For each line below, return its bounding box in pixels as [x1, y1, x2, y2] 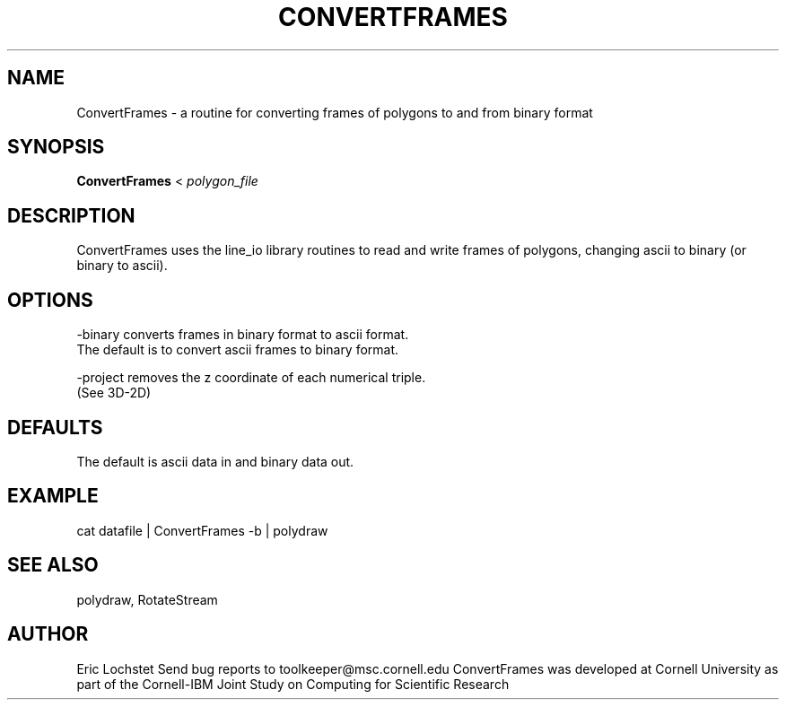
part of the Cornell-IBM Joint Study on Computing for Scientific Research [76, 676, 510, 692]
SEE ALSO [7, 554, 99, 577]
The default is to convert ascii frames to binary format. [76, 342, 399, 358]
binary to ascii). [76, 257, 168, 274]
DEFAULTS [7, 415, 103, 439]
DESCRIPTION [7, 204, 135, 227]
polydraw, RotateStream [76, 591, 218, 607]
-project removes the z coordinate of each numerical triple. [76, 370, 426, 386]
